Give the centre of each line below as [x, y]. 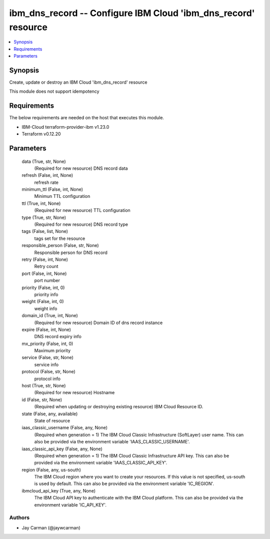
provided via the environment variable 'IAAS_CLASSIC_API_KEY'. [101, 463]
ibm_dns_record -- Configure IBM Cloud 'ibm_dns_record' [132, 13]
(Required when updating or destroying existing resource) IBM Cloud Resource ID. [119, 407]
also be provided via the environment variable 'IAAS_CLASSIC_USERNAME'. [112, 442]
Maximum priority [52, 351]
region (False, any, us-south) [51, 470]
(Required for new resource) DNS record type [81, 224]
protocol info [47, 379]
